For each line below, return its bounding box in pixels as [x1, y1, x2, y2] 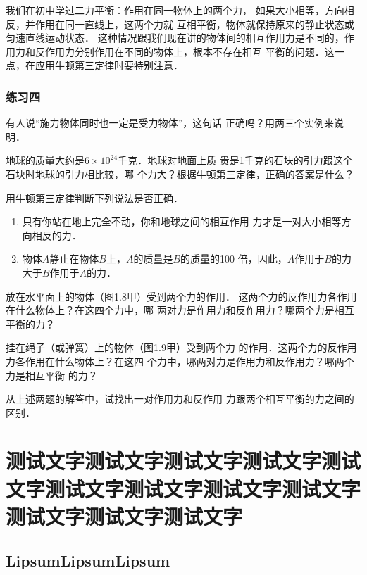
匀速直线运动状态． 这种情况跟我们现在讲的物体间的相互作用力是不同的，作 [6, 30, 354, 45]
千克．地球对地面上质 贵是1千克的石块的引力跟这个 [118, 153, 353, 168]
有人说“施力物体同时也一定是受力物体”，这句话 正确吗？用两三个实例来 [6, 115, 334, 130]
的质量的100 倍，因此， [180, 251, 287, 266]
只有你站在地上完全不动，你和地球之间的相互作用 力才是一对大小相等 [22, 214, 342, 229]
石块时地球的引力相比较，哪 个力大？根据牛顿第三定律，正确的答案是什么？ [6, 166, 354, 181]
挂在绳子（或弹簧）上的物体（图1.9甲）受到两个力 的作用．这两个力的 [6, 340, 328, 355]
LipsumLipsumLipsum [6, 550, 170, 571]
